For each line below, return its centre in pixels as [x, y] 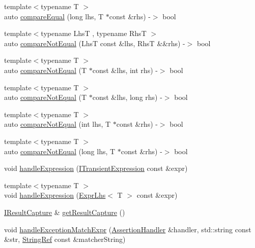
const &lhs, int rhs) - [125, 70]
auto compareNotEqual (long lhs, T [60, 151]
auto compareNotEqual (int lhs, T [58, 124]
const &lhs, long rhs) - [127, 97]
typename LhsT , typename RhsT [94, 33]
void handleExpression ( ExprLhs [55, 195]
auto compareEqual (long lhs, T [54, 16]
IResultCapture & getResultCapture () [65, 212]
